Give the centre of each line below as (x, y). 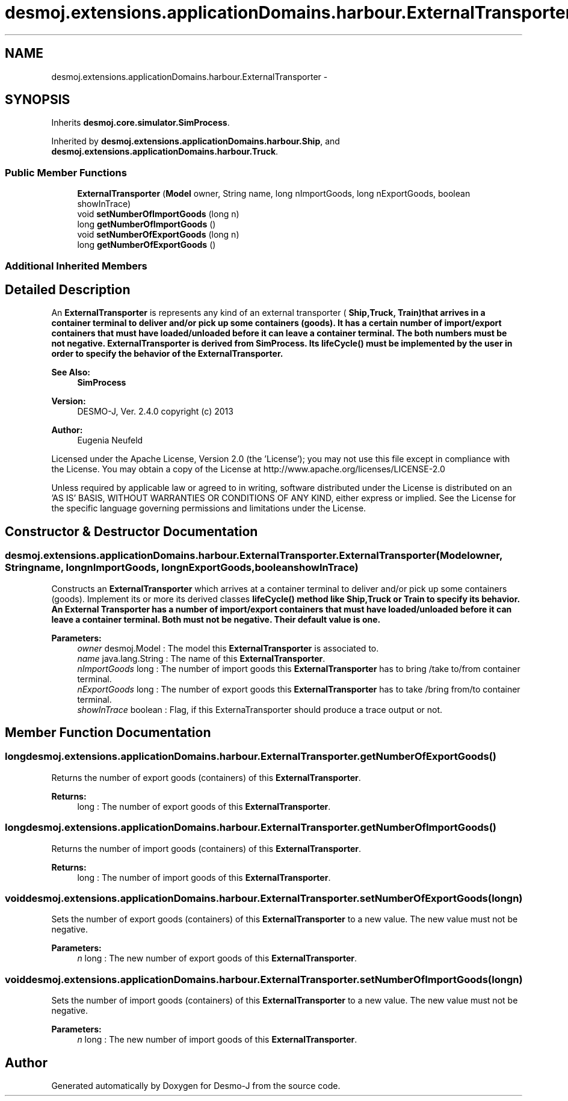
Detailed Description (68, 289)
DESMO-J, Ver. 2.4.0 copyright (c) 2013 (155, 412)
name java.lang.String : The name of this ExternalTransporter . (201, 658)
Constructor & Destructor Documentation (131, 531)
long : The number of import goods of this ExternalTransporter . (204, 877)
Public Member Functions (66, 172)
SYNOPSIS (38, 100)
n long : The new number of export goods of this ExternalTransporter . (217, 958)
